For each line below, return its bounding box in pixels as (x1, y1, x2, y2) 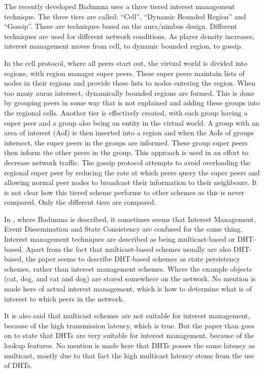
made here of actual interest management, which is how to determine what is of (4, 283, 252, 294)
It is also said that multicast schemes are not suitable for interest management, (4, 310, 250, 321)
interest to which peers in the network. (4, 293, 124, 304)
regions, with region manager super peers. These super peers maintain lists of (4, 67, 245, 78)
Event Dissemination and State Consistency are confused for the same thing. (4, 224, 243, 234)
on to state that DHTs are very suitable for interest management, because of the (4, 330, 254, 341)
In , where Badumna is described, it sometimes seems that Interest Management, (4, 213, 256, 224)
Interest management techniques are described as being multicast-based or (4, 234, 235, 244)
